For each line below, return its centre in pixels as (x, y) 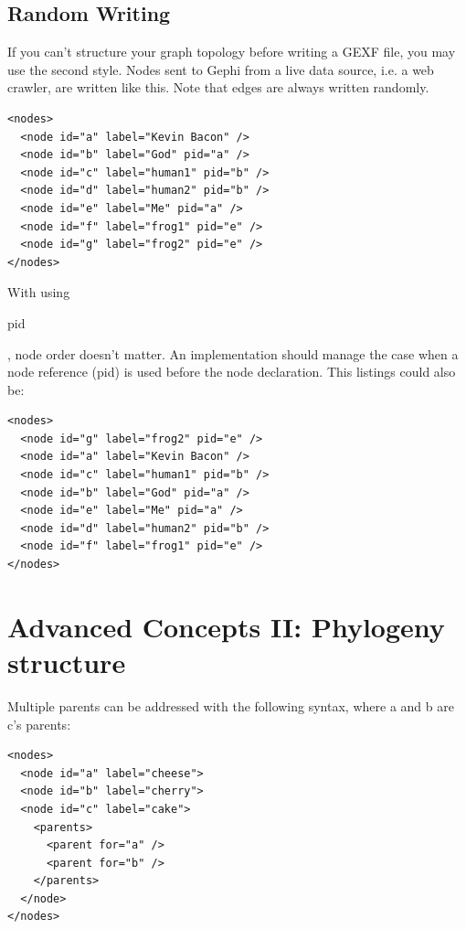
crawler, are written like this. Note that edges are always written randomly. (218, 87)
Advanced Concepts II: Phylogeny (226, 626)
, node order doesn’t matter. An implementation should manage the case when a (233, 353)
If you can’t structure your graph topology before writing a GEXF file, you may (232, 52)
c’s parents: (39, 724)
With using (39, 292)
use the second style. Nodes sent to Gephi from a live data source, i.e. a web (221, 69)
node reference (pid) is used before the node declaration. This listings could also (232, 372)
